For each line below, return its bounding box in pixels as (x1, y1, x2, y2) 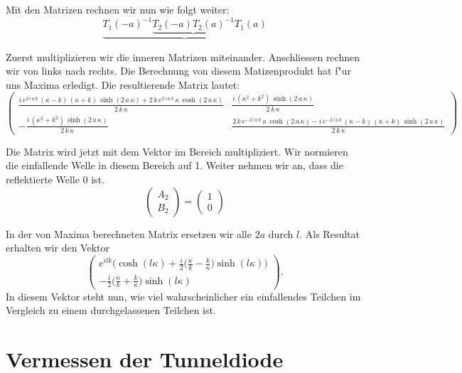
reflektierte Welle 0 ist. (6, 171, 104, 186)
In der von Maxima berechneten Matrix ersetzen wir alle (6, 226, 252, 241)
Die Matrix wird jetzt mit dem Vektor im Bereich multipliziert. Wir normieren (6, 144, 348, 158)
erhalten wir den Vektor (6, 240, 109, 255)
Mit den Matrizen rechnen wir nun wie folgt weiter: (6, 2, 230, 16)
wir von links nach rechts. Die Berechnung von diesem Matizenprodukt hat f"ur (6, 63, 351, 78)
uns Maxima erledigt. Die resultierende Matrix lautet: (6, 77, 240, 92)
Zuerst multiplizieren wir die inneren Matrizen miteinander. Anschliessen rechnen (6, 49, 360, 64)
